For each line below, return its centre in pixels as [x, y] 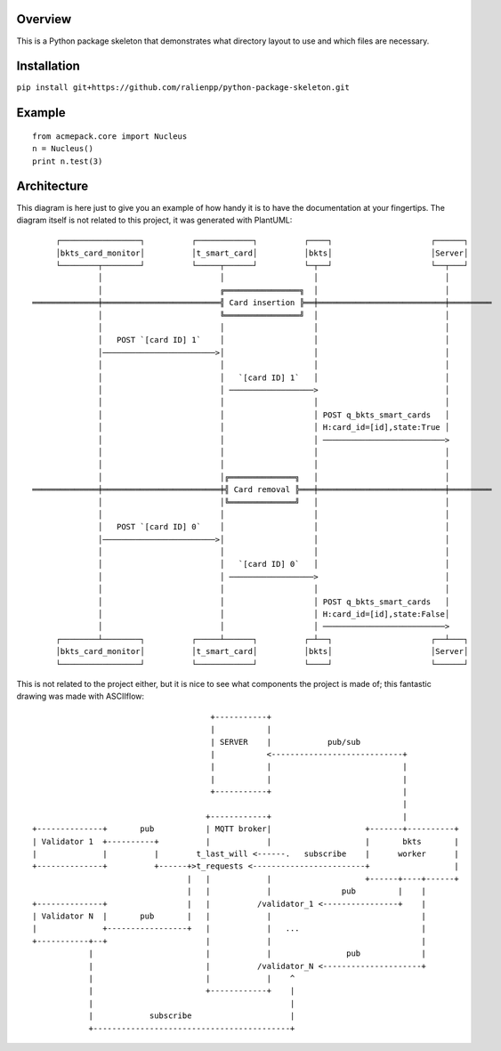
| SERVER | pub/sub [286, 742]
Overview [44, 19]
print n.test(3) [68, 161]
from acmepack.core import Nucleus [110, 136]
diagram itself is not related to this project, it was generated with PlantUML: [154, 220]
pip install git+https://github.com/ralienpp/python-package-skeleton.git [183, 88]
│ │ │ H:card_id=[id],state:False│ [274, 614]
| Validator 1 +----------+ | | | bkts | [246, 841]
